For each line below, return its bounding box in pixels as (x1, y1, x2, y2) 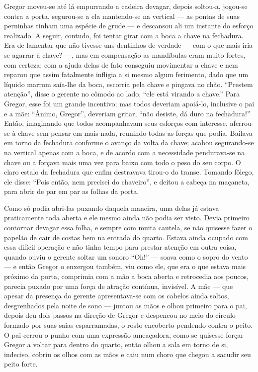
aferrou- (230, 118, 254, 128)
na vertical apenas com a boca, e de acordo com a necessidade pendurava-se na (4, 147, 245, 157)
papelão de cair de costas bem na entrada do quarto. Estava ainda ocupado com (4, 232, 248, 242)
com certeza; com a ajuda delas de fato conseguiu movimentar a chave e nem (4, 59, 238, 70)
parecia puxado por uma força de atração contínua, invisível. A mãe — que (4, 280, 233, 291)
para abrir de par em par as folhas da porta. (4, 186, 139, 196)
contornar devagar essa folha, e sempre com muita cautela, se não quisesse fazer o (4, 222, 253, 233)
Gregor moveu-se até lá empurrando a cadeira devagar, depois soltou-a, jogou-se (4, 1, 248, 11)
